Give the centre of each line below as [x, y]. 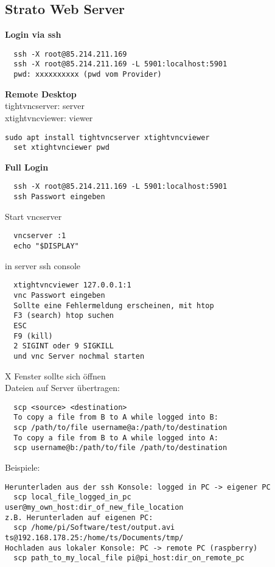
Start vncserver [33, 216]
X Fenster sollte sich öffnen [55, 375]
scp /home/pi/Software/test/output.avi [94, 528]
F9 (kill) [33, 336]
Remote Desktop [41, 93]
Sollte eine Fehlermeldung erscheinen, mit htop [114, 305]
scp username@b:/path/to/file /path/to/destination [120, 448]
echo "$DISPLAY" [46, 246]
